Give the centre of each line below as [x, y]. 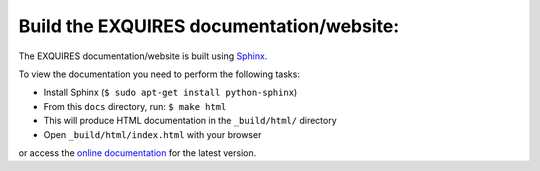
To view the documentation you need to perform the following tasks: [159, 74]
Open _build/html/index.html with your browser [152, 134]
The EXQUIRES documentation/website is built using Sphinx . [143, 56]
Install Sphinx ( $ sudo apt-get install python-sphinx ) [170, 92]
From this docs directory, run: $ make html [135, 106]
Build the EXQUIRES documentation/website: [209, 26]
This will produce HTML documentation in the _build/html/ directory [190, 121]
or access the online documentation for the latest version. [137, 152]
